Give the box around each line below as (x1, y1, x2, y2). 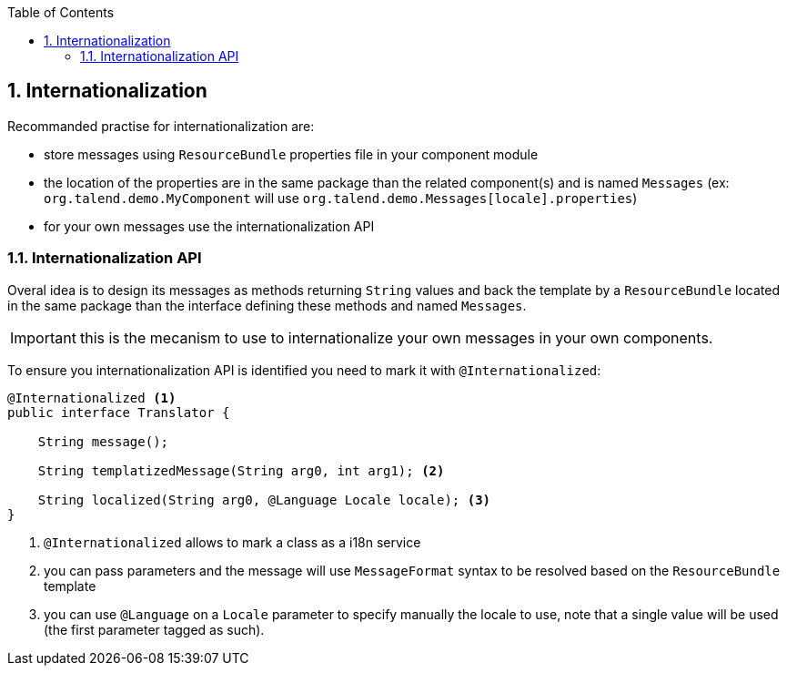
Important (10, 328, 76, 347)
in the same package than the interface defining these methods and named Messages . (7, 297, 527, 313)
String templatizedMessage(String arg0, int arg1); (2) (37, 463, 445, 478)
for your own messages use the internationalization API (44, 218, 375, 234)
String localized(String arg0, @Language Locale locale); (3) (37, 492, 491, 507)
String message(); (37, 433, 169, 449)
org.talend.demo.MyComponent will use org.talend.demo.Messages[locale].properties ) (44, 189, 638, 206)
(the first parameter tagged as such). (44, 621, 265, 637)
